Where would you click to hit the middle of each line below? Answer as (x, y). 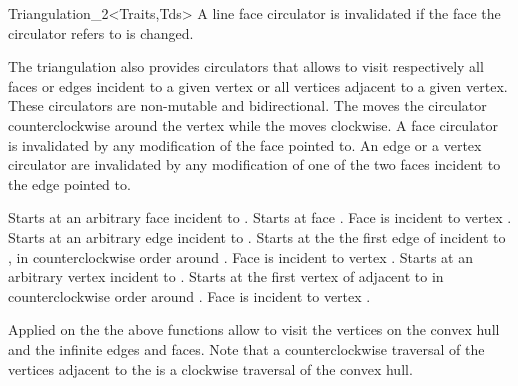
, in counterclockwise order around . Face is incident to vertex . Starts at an (240, 256)
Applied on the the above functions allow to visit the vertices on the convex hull (254, 329)
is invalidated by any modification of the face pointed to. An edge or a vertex (245, 144)
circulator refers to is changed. (101, 32)
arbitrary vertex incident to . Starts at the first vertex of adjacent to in (226, 276)
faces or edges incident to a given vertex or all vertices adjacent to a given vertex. (258, 85)
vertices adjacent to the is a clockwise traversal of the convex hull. (210, 368)
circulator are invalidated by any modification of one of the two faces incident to (254, 164)
